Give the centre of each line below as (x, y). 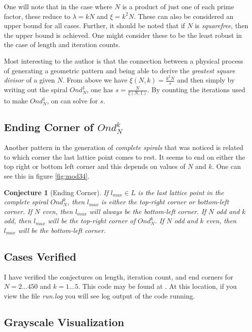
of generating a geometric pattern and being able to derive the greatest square (120, 70)
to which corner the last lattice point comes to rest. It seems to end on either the (125, 157)
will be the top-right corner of (92, 221)
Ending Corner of (49, 127)
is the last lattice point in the (181, 192)
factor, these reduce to (37, 16)
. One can (226, 166)
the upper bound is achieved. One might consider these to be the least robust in (123, 35)
